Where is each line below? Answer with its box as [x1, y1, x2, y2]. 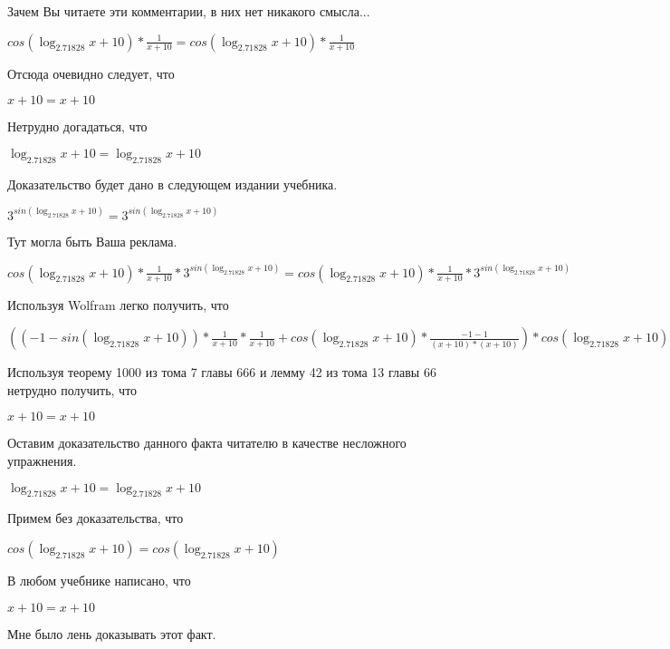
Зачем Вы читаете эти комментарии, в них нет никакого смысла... [7, 2, 370, 20]
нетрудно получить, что [7, 380, 138, 399]
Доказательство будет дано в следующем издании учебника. [7, 174, 338, 193]
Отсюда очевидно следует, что [7, 63, 175, 82]
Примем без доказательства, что [7, 509, 184, 528]
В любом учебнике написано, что [7, 571, 191, 589]
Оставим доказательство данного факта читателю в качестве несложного [7, 433, 407, 452]
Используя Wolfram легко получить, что [7, 295, 229, 314]
